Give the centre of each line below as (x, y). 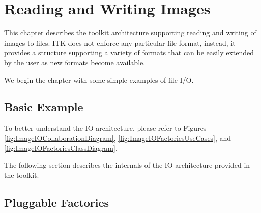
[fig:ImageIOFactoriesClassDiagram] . (61, 148)
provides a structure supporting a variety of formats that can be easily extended (129, 52)
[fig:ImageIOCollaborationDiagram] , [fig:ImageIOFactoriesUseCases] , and (118, 138)
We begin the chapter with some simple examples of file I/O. (99, 79)
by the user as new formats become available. (75, 62)
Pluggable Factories (57, 202)
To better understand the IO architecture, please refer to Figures (105, 128)
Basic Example (44, 107)
